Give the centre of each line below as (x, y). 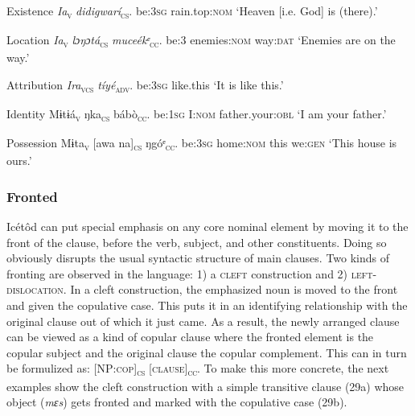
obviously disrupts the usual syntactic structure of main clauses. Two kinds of (198, 258)
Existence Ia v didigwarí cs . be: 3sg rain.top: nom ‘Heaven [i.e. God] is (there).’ (192, 12)
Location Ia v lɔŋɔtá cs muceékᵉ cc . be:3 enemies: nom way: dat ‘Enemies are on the (201, 41)
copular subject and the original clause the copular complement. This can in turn (207, 352)
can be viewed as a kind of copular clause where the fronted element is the (190, 337)
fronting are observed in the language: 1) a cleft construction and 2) (177, 273)
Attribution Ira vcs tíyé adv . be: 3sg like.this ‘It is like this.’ (145, 85)
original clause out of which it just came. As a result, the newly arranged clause (203, 321)
